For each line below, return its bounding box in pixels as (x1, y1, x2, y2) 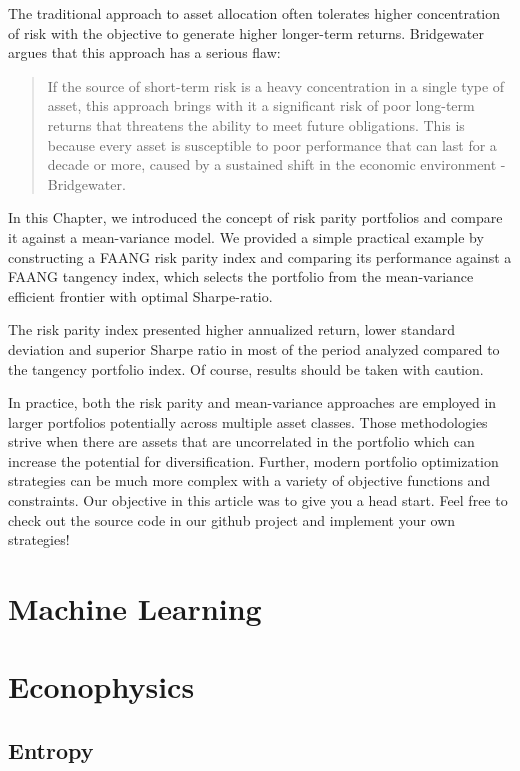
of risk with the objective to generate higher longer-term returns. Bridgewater (8, 22, 484, 43)
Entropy (8, 734, 94, 765)
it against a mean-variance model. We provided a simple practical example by (8, 226, 484, 247)
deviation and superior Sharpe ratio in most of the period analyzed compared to (8, 338, 500, 359)
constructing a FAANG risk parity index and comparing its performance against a (8, 246, 512, 267)
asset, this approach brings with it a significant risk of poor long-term (47, 95, 475, 116)
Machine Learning (8, 588, 262, 629)
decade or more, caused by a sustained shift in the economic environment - (47, 154, 506, 175)
